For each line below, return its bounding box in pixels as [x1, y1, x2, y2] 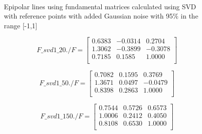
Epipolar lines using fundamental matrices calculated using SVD [4, 1, 196, 11]
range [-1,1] [4, 20, 37, 30]
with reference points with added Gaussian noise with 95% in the [4, 11, 199, 21]
